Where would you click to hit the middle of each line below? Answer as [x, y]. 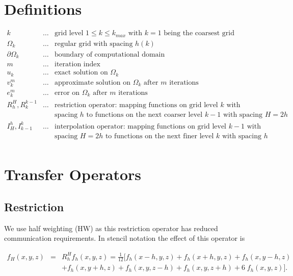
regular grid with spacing [94, 44]
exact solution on [81, 73]
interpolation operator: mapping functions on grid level [140, 126]
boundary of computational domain [110, 54]
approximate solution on [93, 82]
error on [67, 93]
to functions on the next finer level [159, 136]
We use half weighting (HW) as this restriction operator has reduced [111, 228]
